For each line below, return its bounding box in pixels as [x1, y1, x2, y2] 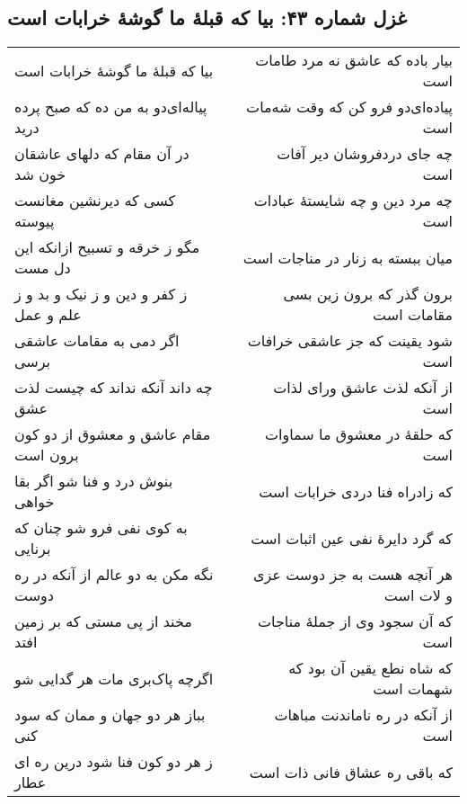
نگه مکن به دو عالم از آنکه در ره [14, 564, 214, 585]
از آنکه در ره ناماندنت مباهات [274, 704, 453, 726]
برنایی [14, 538, 51, 559]
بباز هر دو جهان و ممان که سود [14, 704, 206, 726]
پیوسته [14, 210, 55, 232]
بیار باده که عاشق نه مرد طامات [255, 49, 453, 71]
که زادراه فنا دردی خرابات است [259, 480, 453, 502]
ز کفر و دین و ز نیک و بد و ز [14, 283, 188, 305]
